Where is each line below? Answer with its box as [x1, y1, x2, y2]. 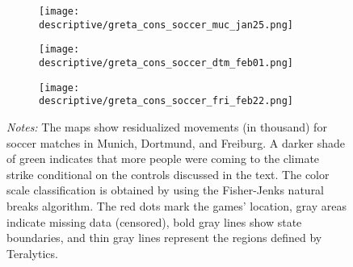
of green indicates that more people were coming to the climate [6, 150, 320, 167]
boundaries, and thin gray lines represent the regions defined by [6, 229, 322, 246]
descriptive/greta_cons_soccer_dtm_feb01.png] [39, 56, 293, 69]
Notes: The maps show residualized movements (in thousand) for [6, 118, 327, 135]
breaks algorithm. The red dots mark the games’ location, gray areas [6, 197, 347, 214]
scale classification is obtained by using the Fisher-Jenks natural [6, 181, 325, 198]
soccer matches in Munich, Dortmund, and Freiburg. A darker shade [6, 134, 345, 151]
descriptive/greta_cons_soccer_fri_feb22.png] [39, 95, 293, 107]
